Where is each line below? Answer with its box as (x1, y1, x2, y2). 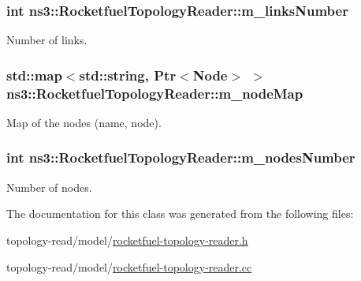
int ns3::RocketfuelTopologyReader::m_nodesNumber (6, 148, 355, 167)
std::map (6, 65, 62, 84)
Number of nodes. (6, 178, 92, 195)
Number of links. (6, 32, 87, 48)
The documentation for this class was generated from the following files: (6, 205, 354, 222)
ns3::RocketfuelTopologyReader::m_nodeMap (6, 83, 303, 103)
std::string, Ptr (79, 65, 177, 84)
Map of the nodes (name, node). (6, 114, 162, 130)
